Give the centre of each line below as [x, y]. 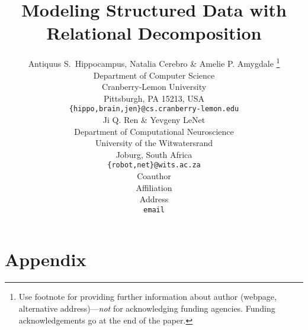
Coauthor [154, 176]
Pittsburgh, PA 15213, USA [154, 98]
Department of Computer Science [154, 75]
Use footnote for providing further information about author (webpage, [147, 297]
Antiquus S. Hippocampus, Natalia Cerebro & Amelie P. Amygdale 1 [154, 62]
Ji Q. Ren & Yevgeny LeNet [154, 119]
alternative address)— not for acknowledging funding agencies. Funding [147, 308]
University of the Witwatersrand [154, 143]
